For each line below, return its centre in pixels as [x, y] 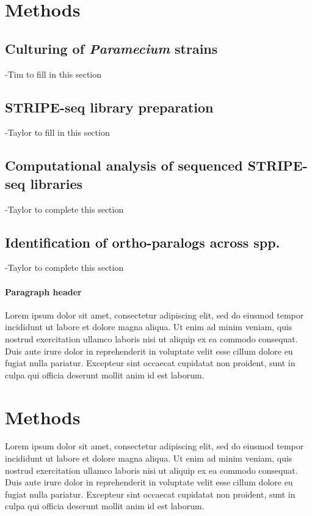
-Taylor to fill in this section [57, 132]
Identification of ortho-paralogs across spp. [143, 242]
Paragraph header [43, 291]
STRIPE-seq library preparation [109, 107]
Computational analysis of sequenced [124, 165]
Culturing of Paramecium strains [111, 48]
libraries [56, 183]
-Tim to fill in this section [53, 74]
